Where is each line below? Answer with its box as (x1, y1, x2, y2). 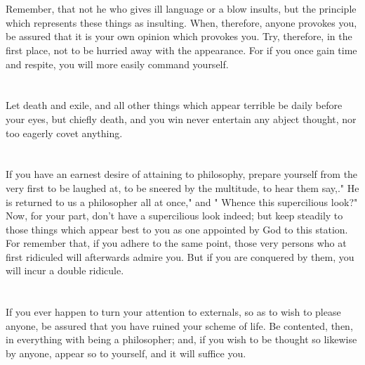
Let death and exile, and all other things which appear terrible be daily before (6, 98, 343, 113)
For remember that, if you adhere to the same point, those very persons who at (6, 236, 347, 250)
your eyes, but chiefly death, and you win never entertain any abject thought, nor (6, 111, 357, 126)
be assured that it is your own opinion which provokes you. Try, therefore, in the (6, 29, 352, 44)
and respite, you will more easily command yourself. (6, 56, 229, 71)
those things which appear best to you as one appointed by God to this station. (6, 222, 348, 236)
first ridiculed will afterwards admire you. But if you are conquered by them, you (6, 249, 354, 264)
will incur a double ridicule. (6, 263, 124, 278)
